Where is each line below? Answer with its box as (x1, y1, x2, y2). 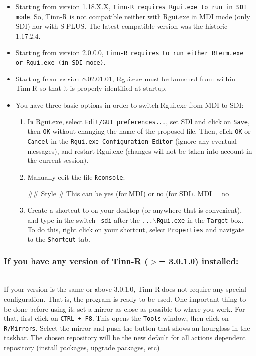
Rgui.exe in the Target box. (156, 214, 244, 225)
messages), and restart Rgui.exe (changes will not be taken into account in (27, 145, 252, 156)
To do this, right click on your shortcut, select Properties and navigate (27, 224, 245, 235)
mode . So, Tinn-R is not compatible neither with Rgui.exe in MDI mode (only (15, 11, 250, 21)
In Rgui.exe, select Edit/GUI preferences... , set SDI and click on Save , (27, 116, 250, 126)
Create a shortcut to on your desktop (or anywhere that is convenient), (27, 205, 242, 215)
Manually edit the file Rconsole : (27, 171, 125, 182)
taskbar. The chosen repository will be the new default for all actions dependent (4, 332, 246, 343)
